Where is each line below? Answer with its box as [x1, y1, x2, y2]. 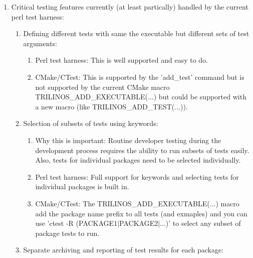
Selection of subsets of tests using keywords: [23, 118, 158, 128]
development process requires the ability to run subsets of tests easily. [35, 145, 249, 155]
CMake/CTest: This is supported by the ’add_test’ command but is [35, 71, 244, 82]
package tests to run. [35, 227, 100, 238]
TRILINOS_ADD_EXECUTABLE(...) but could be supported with [35, 91, 246, 102]
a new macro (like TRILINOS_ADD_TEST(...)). [35, 101, 188, 111]
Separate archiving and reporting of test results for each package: [23, 244, 224, 255]
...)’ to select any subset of [160, 218, 241, 228]
